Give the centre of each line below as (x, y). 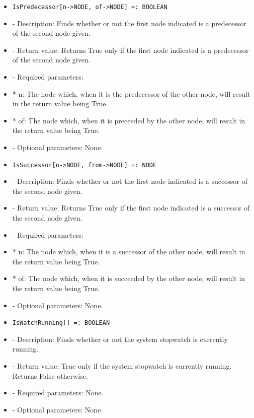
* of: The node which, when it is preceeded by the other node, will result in (129, 120)
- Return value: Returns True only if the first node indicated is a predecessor (131, 50)
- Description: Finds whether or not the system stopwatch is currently (120, 339)
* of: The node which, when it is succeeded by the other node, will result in (129, 278)
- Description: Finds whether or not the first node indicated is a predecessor (129, 23)
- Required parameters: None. (58, 393)
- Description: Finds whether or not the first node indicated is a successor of (130, 181)
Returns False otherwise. (50, 375)
